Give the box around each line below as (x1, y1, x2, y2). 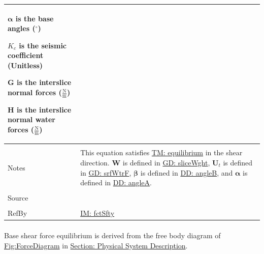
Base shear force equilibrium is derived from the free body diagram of (4, 230, 221, 241)
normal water (8, 114, 55, 125)
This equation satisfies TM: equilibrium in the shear (80, 147, 243, 158)
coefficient (8, 50, 44, 61)
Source (8, 192, 28, 203)
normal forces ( (8, 87, 62, 98)
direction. (80, 157, 110, 167)
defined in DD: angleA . (80, 177, 152, 188)
